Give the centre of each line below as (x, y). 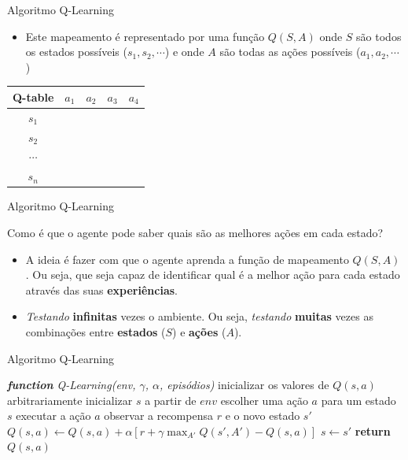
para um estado (358, 400)
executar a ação (53, 415)
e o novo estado (263, 415)
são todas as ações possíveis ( (290, 52)
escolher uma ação (264, 400)
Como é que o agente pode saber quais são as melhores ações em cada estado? (195, 232)
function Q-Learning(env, (72, 385)
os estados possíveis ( (76, 52)
